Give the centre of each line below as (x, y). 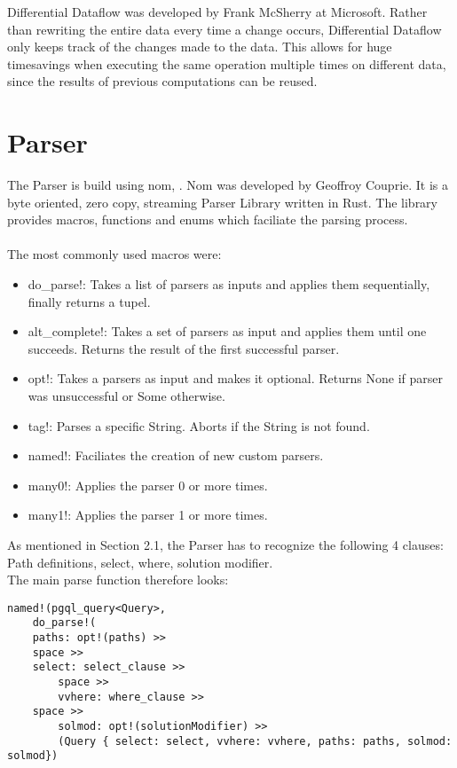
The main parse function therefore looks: (118, 580)
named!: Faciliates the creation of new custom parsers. (176, 455)
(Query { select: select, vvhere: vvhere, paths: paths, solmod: (255, 741)
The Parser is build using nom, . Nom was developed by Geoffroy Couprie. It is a (228, 185)
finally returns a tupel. (89, 301)
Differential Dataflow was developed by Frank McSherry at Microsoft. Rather (217, 12)
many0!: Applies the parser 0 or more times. (148, 485)
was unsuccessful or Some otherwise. (126, 396)
